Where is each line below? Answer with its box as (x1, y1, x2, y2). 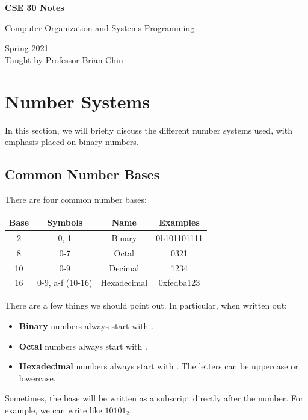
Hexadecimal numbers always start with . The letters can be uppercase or (19, 360, 298, 372)
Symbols (47, 215, 83, 228)
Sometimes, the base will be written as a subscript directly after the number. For (5, 392, 304, 404)
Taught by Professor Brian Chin (5, 53, 123, 66)
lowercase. (19, 371, 56, 384)
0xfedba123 (158, 276, 200, 289)
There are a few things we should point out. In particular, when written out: (5, 299, 287, 312)
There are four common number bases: (5, 193, 147, 205)
